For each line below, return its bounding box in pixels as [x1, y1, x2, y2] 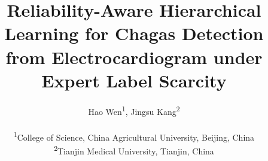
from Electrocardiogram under [5, 44, 263, 69]
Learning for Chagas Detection [4, 21, 264, 45]
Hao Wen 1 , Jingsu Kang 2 [88, 103, 180, 117]
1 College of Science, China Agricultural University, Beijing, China [13, 129, 255, 143]
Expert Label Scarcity [41, 68, 227, 92]
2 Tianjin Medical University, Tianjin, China [54, 142, 214, 157]
